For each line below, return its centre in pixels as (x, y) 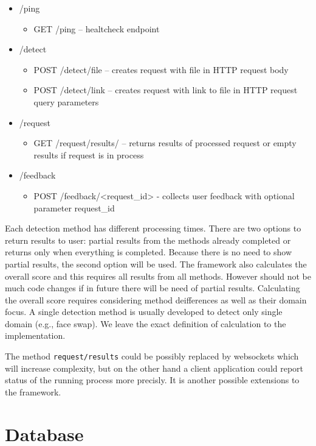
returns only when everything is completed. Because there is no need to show (149, 252)
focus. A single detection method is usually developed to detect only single (144, 312)
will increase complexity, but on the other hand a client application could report (154, 368)
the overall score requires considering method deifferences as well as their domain (156, 299)
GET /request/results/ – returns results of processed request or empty (165, 143)
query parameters (66, 101)
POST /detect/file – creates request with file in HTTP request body (161, 69)
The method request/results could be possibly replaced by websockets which (152, 356)
